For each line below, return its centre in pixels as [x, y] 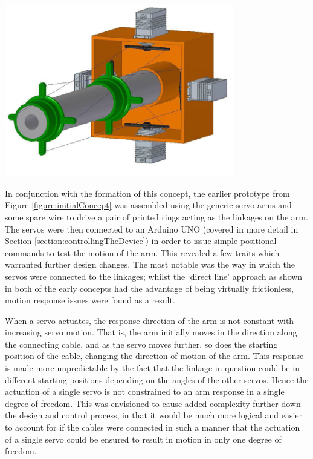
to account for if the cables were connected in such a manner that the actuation [153, 427]
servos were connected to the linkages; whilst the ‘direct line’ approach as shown [154, 276]
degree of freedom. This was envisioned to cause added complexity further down [153, 403]
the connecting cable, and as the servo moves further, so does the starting [141, 344]
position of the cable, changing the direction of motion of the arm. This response [154, 356]
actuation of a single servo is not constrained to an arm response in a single [145, 391]
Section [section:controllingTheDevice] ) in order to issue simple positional [141, 241]
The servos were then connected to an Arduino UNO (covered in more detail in [152, 229]
